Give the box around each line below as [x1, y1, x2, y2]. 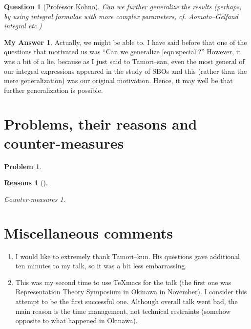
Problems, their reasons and [4, 113, 197, 133]
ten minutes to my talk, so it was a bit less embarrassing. [15, 261, 187, 271]
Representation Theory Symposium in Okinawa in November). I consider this [15, 286, 247, 297]
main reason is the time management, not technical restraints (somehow [15, 306, 231, 316]
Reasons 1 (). [4, 177, 48, 188]
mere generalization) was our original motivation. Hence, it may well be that [4, 75, 233, 86]
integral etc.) [4, 21, 42, 31]
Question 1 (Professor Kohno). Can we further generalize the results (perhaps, [4, 1, 242, 11]
